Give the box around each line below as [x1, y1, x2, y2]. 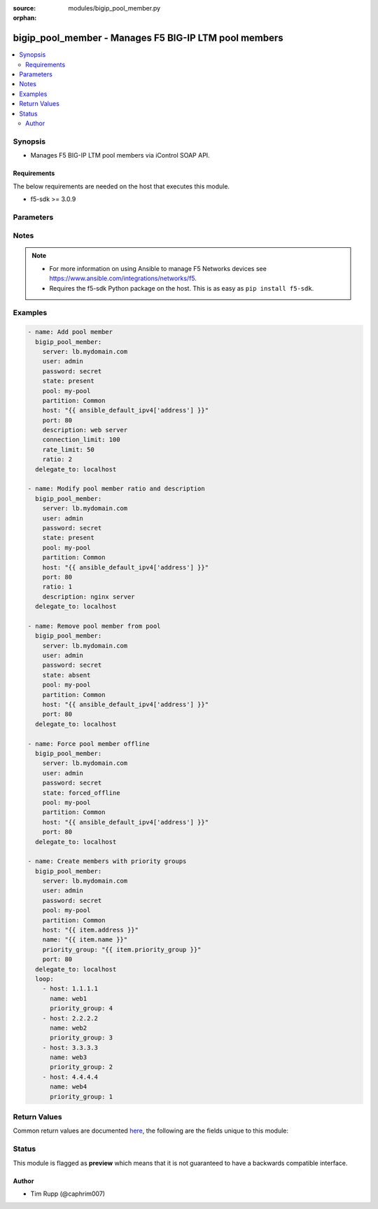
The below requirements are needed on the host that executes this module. [13, 182, 230, 191]
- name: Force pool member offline [27, 740, 150, 747]
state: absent [42, 671, 91, 679]
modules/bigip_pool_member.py [68, 4, 161, 12]
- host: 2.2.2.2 [42, 1014, 98, 1022]
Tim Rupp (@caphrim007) [30, 1189, 105, 1198]
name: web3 [50, 1053, 87, 1061]
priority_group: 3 [50, 1034, 113, 1042]
